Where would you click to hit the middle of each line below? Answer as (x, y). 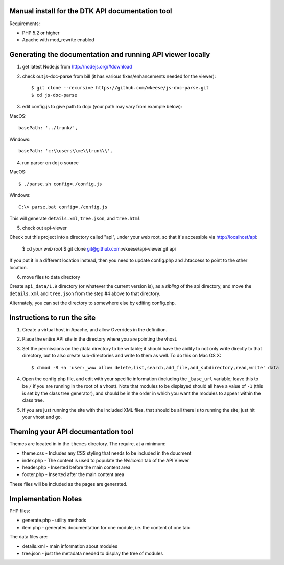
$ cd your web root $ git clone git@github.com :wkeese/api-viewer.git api (99, 248)
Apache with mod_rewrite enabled (58, 40)
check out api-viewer (45, 228)
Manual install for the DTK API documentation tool (91, 11)
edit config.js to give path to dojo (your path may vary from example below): (102, 106)
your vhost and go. (42, 417)
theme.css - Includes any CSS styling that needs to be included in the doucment (107, 453)
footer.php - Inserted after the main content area (73, 474)
